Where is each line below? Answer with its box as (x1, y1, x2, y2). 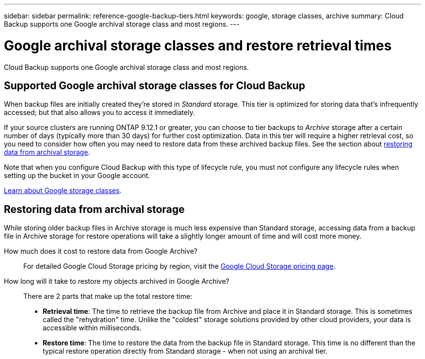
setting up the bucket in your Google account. (4, 171, 150, 180)
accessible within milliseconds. (43, 324, 142, 332)
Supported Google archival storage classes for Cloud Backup (4, 79, 305, 92)
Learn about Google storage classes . (4, 186, 122, 195)
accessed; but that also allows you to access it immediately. (4, 108, 195, 117)
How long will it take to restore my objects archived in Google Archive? (4, 277, 229, 286)
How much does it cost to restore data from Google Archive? (4, 247, 197, 256)
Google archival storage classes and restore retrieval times (4, 37, 392, 54)
